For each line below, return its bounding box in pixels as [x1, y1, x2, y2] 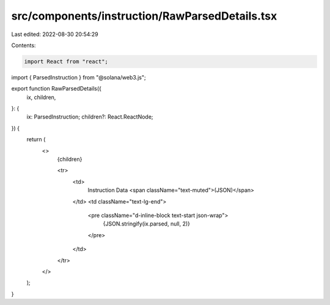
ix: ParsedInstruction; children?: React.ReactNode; [26, 113, 153, 120]
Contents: [11, 42, 36, 49]
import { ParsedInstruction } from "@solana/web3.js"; [11, 73, 146, 81]
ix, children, [26, 94, 56, 101]
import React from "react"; [24, 58, 108, 65]
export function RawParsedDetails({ [11, 85, 102, 92]
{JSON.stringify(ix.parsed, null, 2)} [103, 220, 191, 227]
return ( [26, 136, 46, 143]
